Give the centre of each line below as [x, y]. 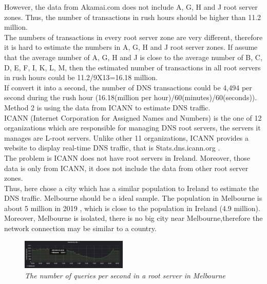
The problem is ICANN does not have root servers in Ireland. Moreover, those [127, 157]
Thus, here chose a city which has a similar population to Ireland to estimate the [132, 188]
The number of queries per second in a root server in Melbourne [125, 275]
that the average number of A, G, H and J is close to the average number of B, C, [133, 57]
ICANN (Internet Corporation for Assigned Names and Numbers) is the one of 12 [133, 117]
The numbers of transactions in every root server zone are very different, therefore [133, 37]
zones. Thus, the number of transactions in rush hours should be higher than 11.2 [133, 17]
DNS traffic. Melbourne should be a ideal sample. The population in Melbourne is [133, 198]
